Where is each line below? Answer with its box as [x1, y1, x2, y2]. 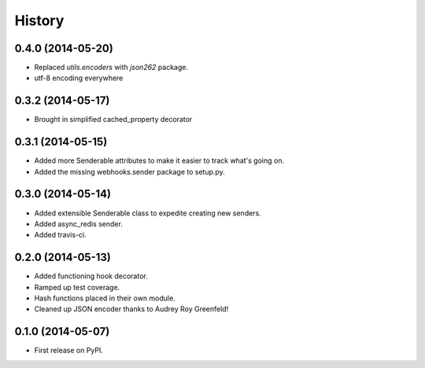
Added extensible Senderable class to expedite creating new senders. [34, 208, 261, 218]
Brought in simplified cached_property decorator [34, 115, 193, 124]
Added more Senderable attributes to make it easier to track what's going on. [34, 156, 285, 165]
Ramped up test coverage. [34, 282, 120, 292]
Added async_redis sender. [34, 219, 124, 228]
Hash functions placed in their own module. [34, 293, 176, 303]
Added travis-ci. [34, 230, 87, 240]
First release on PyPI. [34, 346, 104, 355]
